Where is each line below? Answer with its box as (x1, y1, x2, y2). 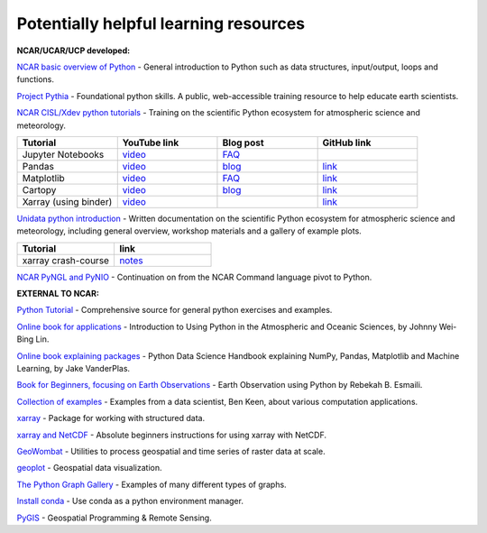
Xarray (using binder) (22, 195, 113, 207)
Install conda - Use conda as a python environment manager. (16, 496, 243, 507)
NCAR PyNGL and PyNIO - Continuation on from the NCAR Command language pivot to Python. (16, 271, 372, 282)
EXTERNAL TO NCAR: (16, 289, 99, 299)
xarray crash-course (22, 253, 110, 266)
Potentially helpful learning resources (16, 14, 306, 33)
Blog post (222, 136, 265, 149)
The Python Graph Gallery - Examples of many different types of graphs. (16, 479, 288, 490)
